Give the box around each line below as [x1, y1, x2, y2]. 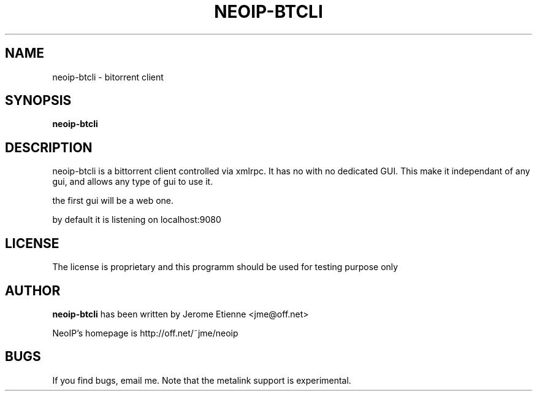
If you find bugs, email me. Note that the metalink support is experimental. [52, 375, 351, 386]
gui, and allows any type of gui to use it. [52, 176, 213, 187]
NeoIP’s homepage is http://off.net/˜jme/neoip [52, 327, 238, 338]
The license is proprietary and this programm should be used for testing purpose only [52, 262, 398, 273]
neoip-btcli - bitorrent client [52, 71, 164, 82]
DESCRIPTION [5, 139, 93, 155]
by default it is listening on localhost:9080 [52, 214, 221, 225]
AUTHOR [5, 282, 61, 298]
